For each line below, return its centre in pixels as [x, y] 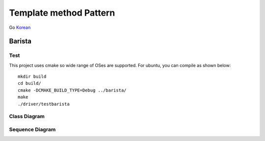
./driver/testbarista [44, 104]
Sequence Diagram [32, 129]
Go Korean [20, 27]
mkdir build [32, 77]
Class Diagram [27, 117]
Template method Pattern [62, 13]
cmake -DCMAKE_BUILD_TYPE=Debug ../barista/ [72, 90]
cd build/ [29, 83]
